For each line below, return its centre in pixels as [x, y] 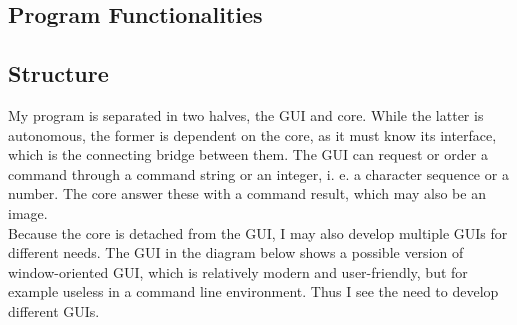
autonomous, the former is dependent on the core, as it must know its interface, [252, 134]
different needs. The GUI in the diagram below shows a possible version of [236, 252]
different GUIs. [54, 310]
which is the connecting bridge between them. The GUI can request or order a [248, 154]
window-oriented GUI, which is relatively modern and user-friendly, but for [238, 271]
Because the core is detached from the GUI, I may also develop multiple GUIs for [258, 232]
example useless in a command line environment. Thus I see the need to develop [253, 291]
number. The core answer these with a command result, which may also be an [247, 193]
